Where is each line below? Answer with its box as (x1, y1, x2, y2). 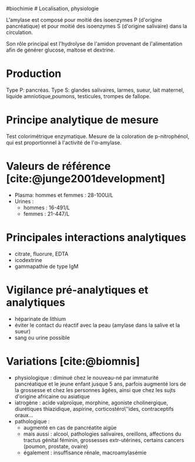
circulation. (6, 29, 33, 36)
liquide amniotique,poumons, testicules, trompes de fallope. (6, 92, 151, 99)
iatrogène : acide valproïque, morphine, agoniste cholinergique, (14, 399, 169, 406)
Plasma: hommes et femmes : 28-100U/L (14, 191, 113, 199)
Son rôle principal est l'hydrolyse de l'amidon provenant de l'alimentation (6, 41, 183, 47)
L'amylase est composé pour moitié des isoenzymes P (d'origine (6, 16, 163, 23)
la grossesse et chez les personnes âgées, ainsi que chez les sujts (14, 386, 176, 393)
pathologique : (14, 417, 50, 425)
